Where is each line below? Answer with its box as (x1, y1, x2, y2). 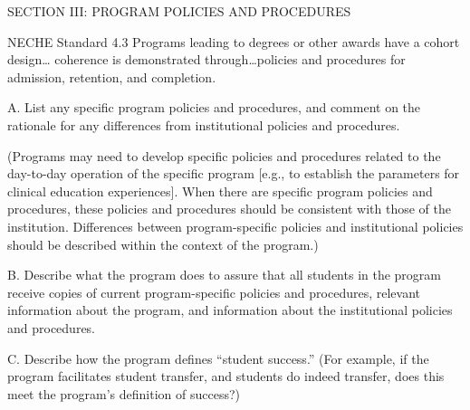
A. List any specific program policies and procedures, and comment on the (7, 98, 421, 117)
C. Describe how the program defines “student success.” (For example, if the (7, 348, 429, 367)
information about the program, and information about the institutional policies (7, 300, 453, 319)
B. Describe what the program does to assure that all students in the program (7, 265, 442, 284)
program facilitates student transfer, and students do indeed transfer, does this (7, 367, 445, 386)
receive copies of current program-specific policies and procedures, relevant (7, 282, 420, 301)
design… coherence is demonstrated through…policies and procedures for (7, 50, 406, 69)
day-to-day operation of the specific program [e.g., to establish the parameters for (7, 164, 460, 183)
